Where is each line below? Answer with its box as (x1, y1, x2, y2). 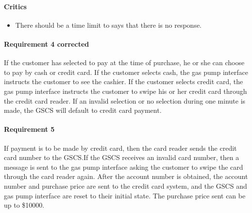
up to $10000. (4, 200, 45, 210)
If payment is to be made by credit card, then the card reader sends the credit (4, 142, 237, 153)
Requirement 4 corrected (4, 38, 89, 49)
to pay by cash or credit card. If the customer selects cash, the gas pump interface (4, 67, 249, 77)
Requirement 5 (4, 124, 55, 134)
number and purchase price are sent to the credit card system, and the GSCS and (4, 180, 247, 191)
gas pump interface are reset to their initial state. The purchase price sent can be (4, 190, 246, 200)
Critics (4, 1, 27, 11)
